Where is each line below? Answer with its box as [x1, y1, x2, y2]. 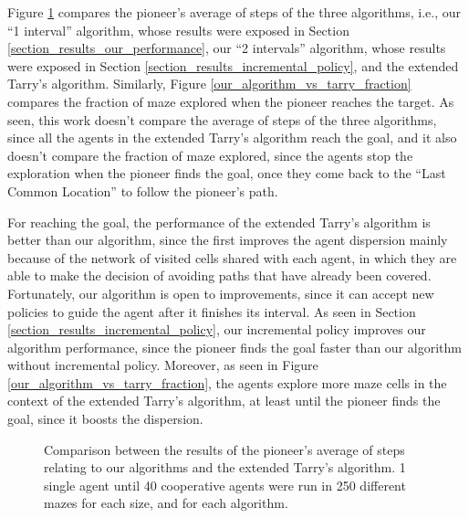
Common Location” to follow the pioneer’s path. [7, 181, 278, 200]
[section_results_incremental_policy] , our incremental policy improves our [7, 320, 426, 339]
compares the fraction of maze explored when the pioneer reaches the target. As [7, 91, 454, 111]
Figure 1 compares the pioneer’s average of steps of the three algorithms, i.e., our [7, 3, 462, 21]
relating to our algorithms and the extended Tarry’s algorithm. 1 [44, 458, 406, 477]
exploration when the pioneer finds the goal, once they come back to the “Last [7, 164, 446, 183]
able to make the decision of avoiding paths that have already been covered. [7, 266, 432, 285]
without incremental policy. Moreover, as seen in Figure [7, 355, 318, 375]
